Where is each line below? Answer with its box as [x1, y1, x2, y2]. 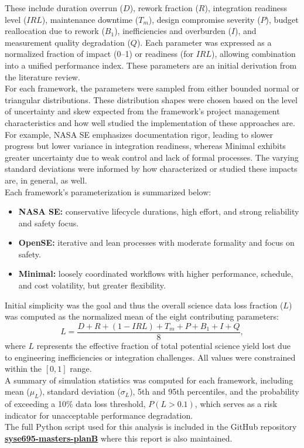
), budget [265, 13, 299, 25]
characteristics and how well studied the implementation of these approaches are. [5, 116, 295, 128]
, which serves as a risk [194, 398, 278, 410]
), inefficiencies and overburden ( [114, 25, 231, 37]
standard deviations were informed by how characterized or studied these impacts [5, 162, 298, 175]
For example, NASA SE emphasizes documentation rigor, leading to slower [5, 128, 274, 140]
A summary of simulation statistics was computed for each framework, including [5, 374, 293, 386]
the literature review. [5, 70, 80, 83]
